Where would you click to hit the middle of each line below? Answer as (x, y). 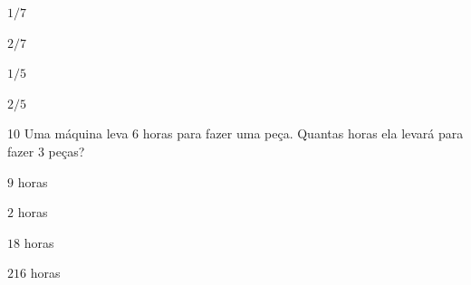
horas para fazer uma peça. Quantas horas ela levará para (303, 133)
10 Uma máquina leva (68, 133)
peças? (67, 151)
